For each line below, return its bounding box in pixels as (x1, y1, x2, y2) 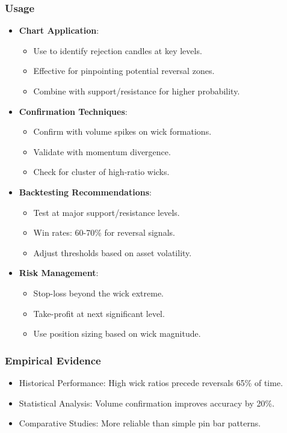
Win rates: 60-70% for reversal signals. (33, 226, 175, 239)
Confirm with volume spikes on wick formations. (33, 125, 212, 138)
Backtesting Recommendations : (19, 185, 152, 198)
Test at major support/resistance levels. (33, 206, 180, 218)
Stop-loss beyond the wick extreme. (33, 286, 164, 299)
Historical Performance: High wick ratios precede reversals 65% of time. (19, 376, 283, 388)
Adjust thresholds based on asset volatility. (33, 246, 192, 259)
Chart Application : (19, 24, 99, 37)
